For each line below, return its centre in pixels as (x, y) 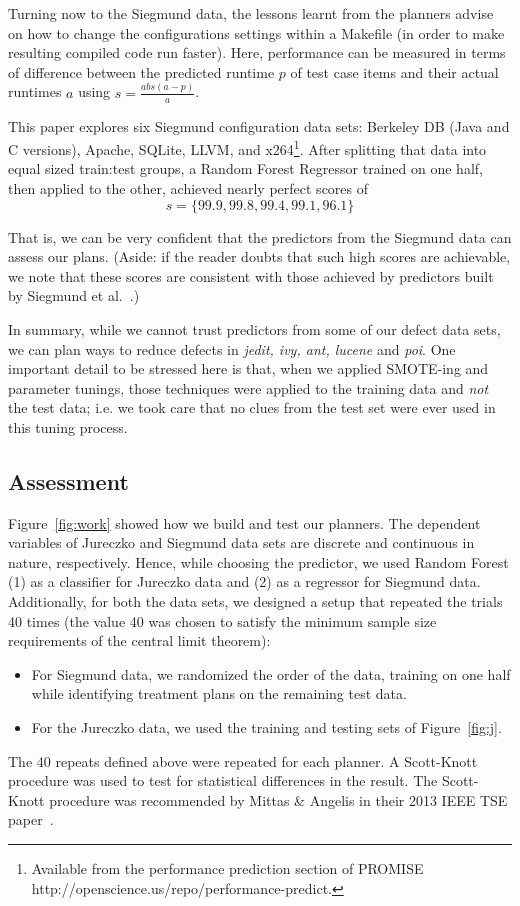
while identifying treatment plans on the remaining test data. (219, 693)
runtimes (35, 91)
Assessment (68, 480)
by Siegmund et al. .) (74, 295)
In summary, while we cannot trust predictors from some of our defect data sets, (254, 328)
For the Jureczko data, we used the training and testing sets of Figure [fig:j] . (266, 727)
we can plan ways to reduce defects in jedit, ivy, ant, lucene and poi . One (232, 348)
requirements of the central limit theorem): (139, 640)
